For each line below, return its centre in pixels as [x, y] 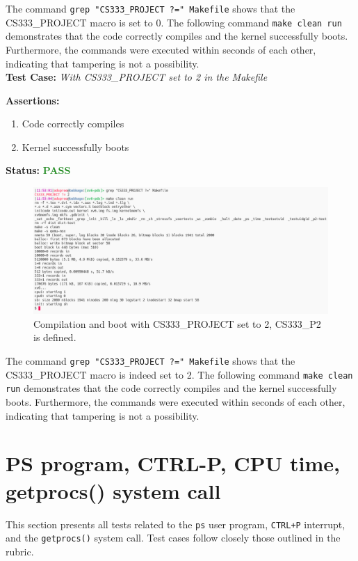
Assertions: [33, 100]
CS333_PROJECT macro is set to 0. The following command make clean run [174, 22]
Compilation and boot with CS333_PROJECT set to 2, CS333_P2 [177, 323]
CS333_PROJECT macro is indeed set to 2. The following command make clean [179, 374]
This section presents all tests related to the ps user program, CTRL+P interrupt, [176, 524]
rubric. [20, 551]
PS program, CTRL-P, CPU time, [173, 463]
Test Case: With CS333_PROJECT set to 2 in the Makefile [137, 77]
